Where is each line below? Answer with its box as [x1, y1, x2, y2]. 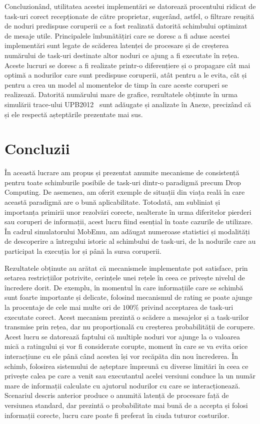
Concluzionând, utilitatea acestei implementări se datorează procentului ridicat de [4, 1, 256, 11]
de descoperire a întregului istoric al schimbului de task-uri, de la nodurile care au [4, 236, 256, 246]
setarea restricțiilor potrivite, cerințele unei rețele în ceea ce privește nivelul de [4, 272, 245, 283]
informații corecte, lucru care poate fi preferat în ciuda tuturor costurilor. [4, 409, 229, 420]
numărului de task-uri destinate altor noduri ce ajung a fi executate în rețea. [4, 50, 239, 60]
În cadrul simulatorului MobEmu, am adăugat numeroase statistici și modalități [4, 226, 250, 236]
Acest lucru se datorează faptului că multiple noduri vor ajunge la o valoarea [4, 331, 240, 341]
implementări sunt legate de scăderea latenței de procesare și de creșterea [4, 40, 229, 51]
